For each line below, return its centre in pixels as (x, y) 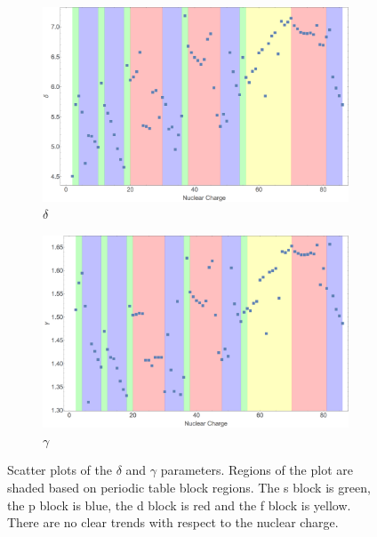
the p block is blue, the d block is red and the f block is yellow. (179, 505)
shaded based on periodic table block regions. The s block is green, (189, 487)
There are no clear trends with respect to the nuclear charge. (173, 522)
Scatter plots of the (60, 470)
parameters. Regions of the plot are (257, 470)
